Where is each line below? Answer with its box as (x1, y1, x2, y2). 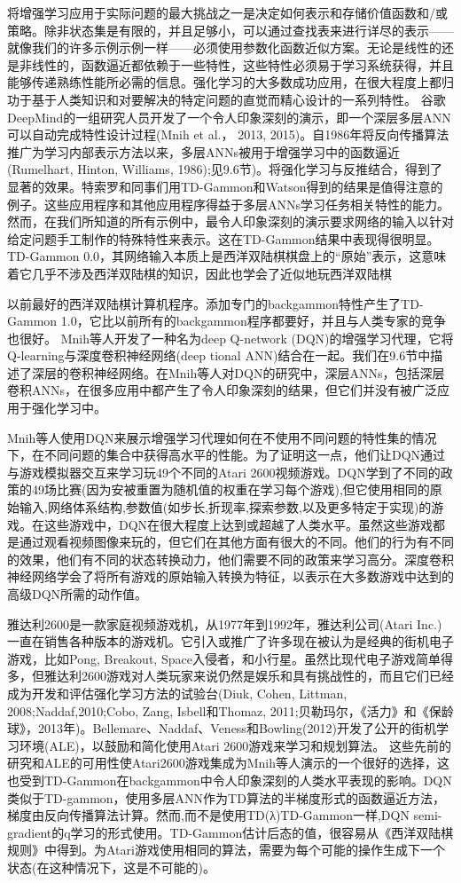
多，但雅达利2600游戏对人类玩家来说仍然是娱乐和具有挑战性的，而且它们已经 (7, 666, 454, 685)
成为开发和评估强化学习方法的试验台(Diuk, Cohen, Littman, (7, 683, 348, 702)
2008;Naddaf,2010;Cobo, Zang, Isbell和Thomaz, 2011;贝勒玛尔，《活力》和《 (7, 701, 429, 720)
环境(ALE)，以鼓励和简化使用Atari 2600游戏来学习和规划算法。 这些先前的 (19, 736, 451, 754)
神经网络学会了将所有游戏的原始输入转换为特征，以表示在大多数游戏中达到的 (7, 567, 454, 586)
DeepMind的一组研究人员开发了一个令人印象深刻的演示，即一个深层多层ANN (7, 107, 451, 126)
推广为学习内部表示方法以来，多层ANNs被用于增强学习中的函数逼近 (7, 142, 401, 161)
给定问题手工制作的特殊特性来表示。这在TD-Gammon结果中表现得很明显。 (7, 229, 440, 248)
